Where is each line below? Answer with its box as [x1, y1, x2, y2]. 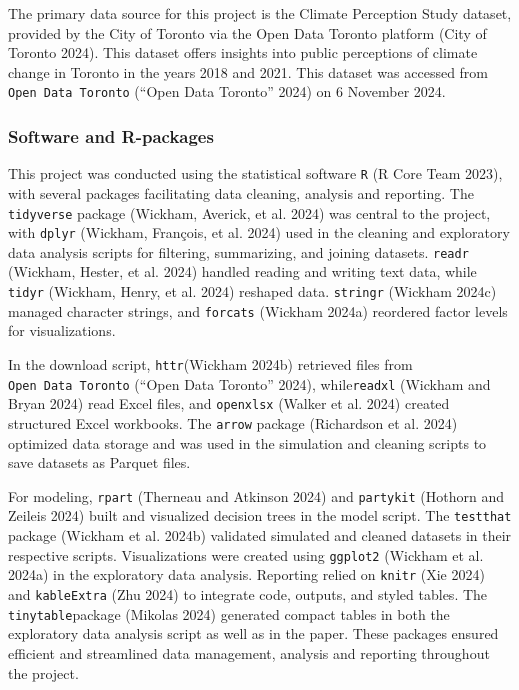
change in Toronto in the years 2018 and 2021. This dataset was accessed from [8, 61, 489, 82]
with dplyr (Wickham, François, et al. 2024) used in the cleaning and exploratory [8, 222, 510, 243]
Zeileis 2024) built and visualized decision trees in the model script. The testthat [8, 505, 512, 526]
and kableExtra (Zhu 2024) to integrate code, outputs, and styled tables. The [8, 584, 488, 604]
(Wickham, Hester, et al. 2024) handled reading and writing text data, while [8, 261, 477, 282]
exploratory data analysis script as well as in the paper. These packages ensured [8, 623, 499, 644]
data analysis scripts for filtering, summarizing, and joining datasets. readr [8, 241, 469, 262]
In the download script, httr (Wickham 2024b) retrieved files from [8, 353, 413, 374]
